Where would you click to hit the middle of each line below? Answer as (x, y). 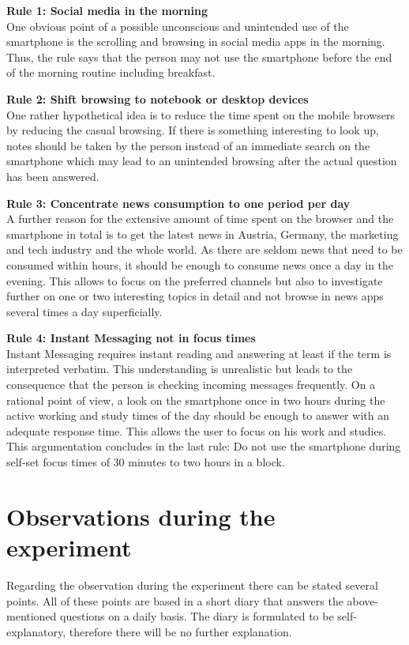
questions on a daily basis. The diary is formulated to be (197, 616)
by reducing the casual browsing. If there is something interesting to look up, (193, 130)
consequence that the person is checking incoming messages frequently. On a (191, 385)
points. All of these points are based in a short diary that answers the (175, 600)
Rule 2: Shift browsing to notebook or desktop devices (158, 98)
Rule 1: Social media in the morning (107, 10)
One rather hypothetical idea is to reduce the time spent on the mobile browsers (201, 114)
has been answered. (53, 176)
